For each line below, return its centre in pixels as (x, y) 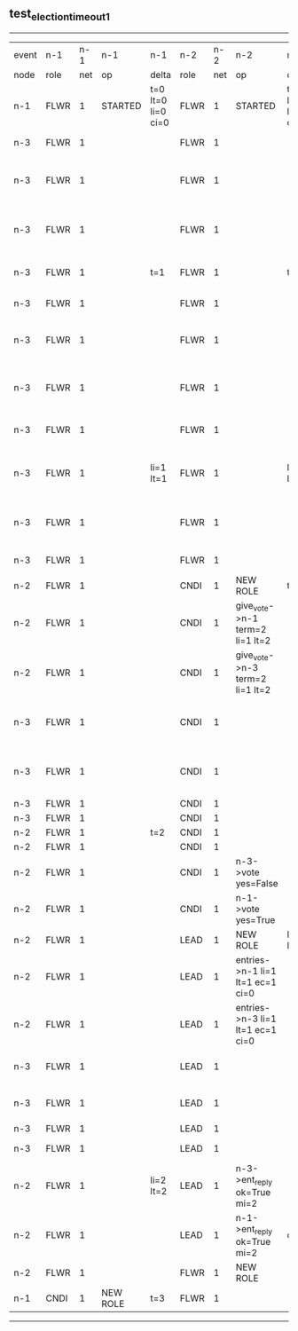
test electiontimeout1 (60, 15)
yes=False (257, 883)
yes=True (255, 919)
